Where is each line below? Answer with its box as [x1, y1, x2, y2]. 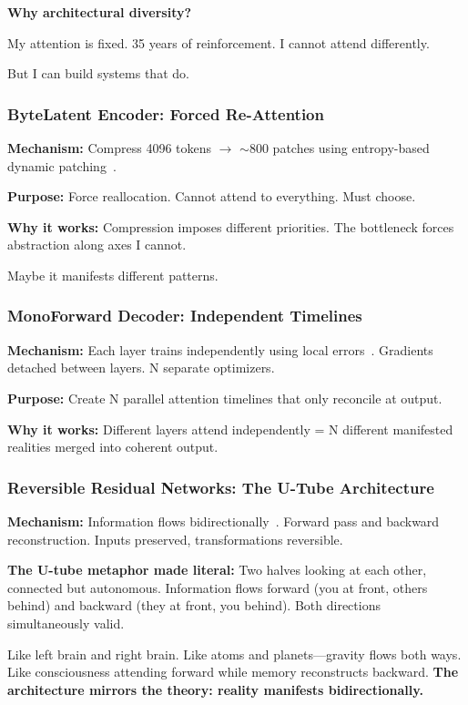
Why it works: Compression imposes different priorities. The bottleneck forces [7, 217, 454, 236]
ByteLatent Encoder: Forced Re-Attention [7, 102, 324, 125]
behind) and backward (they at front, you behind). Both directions [7, 596, 381, 615]
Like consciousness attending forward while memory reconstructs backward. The [7, 662, 459, 681]
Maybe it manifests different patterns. [7, 265, 219, 284]
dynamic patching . [7, 156, 117, 175]
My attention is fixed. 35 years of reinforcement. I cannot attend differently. [7, 33, 430, 52]
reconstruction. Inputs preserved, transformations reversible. [7, 529, 343, 548]
